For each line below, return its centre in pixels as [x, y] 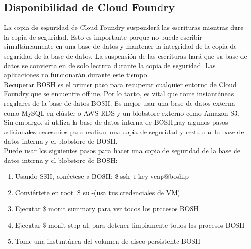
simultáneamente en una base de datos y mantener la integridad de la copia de [120, 46]
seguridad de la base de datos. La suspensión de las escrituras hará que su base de [125, 55]
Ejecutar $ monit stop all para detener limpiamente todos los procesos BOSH [130, 225]
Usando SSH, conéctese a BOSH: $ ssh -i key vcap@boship [102, 176]
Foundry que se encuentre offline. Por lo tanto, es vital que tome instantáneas [119, 94]
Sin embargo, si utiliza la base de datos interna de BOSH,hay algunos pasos [116, 122]
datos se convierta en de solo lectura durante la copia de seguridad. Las [110, 65]
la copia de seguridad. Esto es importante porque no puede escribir [103, 37]
